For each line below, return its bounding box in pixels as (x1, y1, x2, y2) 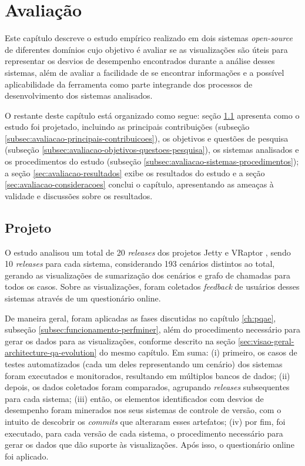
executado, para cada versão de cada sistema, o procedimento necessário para (5, 427, 283, 439)
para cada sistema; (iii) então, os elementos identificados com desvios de (5, 392, 264, 404)
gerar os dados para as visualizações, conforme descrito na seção (5, 334, 236, 347)
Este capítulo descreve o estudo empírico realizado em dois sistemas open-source (5, 32, 293, 44)
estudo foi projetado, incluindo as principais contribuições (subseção (5, 120, 250, 133)
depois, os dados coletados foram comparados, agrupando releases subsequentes (5, 381, 290, 393)
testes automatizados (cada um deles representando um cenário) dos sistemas (5, 357, 283, 370)
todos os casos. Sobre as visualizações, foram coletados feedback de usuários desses (5, 280, 300, 293)
